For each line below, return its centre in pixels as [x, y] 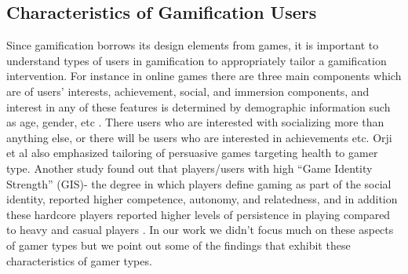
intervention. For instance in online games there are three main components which [204, 76]
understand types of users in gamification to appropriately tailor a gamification [197, 60]
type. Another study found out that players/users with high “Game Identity [189, 168]
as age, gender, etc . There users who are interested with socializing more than [195, 122]
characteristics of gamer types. [79, 260]
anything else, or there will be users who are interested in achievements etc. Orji [199, 137]
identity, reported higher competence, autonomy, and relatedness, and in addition [202, 199]
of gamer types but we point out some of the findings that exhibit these [178, 245]
